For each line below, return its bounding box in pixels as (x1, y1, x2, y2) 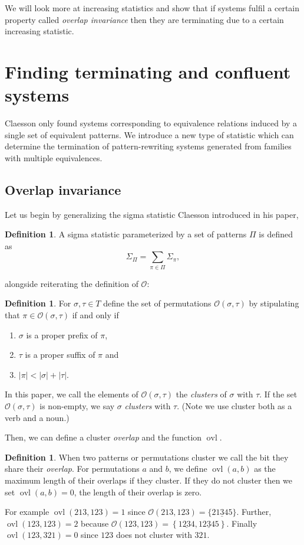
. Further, (236, 505, 272, 518)
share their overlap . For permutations (5, 462, 140, 475)
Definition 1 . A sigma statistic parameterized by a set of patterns (5, 228, 247, 240)
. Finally (226, 517, 257, 529)
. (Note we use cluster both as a (177, 399, 292, 412)
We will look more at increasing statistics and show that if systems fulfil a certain (5, 2, 300, 14)
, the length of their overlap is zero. (74, 485, 202, 498)
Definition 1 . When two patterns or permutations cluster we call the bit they (5, 451, 289, 463)
